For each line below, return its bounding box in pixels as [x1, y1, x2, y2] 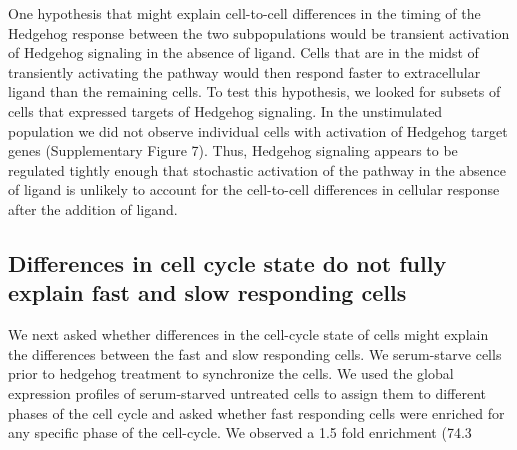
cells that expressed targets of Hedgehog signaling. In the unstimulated [8, 100, 443, 121]
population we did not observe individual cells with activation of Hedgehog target [8, 120, 508, 141]
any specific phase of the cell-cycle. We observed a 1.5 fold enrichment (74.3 [8, 422, 472, 443]
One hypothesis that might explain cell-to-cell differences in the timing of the [8, 3, 481, 23]
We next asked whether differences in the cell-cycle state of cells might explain [8, 324, 489, 345]
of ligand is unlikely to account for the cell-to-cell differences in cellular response [8, 179, 500, 200]
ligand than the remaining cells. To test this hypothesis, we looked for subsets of [8, 81, 501, 102]
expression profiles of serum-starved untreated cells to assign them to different [8, 382, 486, 403]
